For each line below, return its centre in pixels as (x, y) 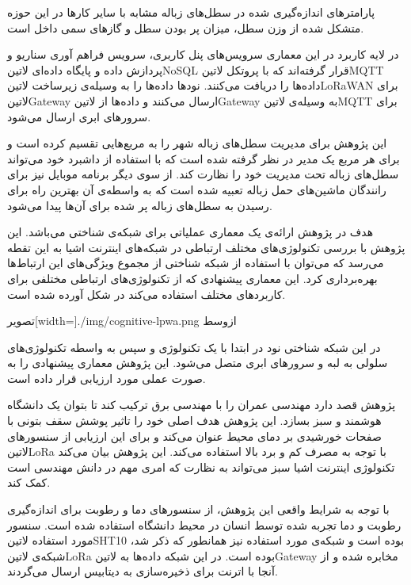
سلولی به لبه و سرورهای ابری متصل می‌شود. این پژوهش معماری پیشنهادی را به (198, 363)
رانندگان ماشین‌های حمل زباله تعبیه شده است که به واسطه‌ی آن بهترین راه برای (197, 189)
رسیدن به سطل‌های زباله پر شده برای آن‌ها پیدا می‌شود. (140, 205)
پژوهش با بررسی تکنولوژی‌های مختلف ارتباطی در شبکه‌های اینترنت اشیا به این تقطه (206, 247)
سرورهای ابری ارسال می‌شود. (79, 116)
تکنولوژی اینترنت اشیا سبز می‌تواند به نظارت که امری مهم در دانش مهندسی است (201, 466)
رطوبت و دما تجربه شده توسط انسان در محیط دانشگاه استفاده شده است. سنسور (204, 524)
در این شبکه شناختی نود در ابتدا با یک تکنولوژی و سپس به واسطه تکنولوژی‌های (194, 347)
